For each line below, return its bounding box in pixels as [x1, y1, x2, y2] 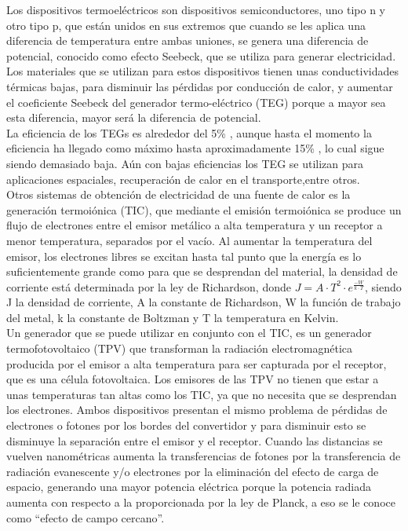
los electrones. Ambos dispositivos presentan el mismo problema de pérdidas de [6, 401, 388, 418]
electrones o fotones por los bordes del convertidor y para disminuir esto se [6, 417, 366, 434]
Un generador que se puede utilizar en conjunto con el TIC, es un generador [6, 324, 372, 341]
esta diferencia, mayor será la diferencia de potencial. [6, 109, 261, 126]
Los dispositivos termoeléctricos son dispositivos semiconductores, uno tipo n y [6, 2, 385, 17]
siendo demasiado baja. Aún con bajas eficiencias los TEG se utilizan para [6, 155, 364, 171]
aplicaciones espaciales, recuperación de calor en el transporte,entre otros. [6, 170, 360, 187]
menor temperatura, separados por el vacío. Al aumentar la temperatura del [6, 232, 373, 248]
